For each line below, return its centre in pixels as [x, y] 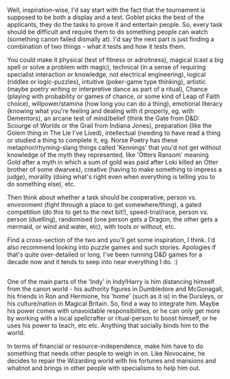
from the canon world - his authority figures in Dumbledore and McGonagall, [115, 289]
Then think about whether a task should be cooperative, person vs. [102, 197]
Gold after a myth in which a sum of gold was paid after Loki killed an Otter [113, 162]
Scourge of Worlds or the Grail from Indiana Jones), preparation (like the [110, 126]
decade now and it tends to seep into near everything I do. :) [93, 262]
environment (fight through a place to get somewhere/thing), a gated [104, 205]
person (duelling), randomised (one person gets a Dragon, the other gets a [113, 219]
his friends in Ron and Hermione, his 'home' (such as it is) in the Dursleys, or [115, 296]
